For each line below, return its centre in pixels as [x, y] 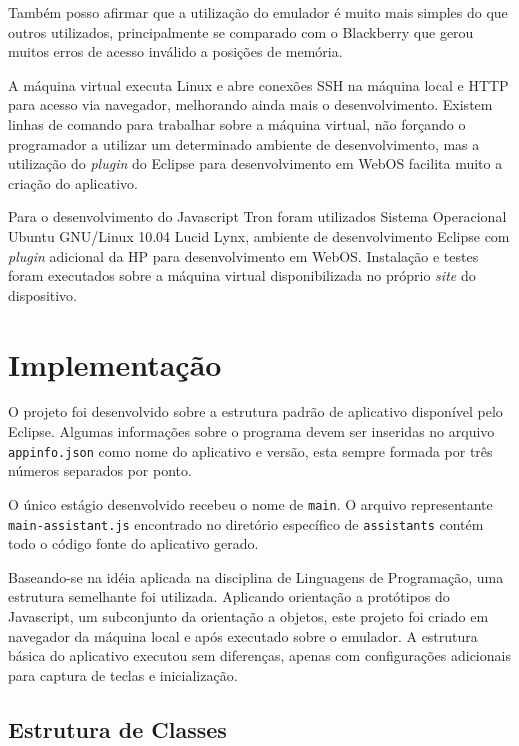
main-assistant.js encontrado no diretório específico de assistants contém [246, 523]
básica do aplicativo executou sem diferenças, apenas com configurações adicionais [259, 655]
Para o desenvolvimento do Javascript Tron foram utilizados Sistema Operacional [257, 216]
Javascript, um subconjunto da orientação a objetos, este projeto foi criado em [248, 615]
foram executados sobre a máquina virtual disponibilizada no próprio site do [242, 275]
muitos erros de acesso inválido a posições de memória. [175, 51]
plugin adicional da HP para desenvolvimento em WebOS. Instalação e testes [243, 255]
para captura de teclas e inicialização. [123, 674]
